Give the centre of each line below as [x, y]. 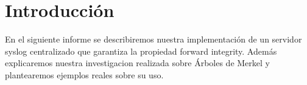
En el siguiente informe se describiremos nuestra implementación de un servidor [153, 39]
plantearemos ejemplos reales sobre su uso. [84, 74]
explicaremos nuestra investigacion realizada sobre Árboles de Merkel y [137, 63]
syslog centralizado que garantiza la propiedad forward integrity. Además [141, 51]
